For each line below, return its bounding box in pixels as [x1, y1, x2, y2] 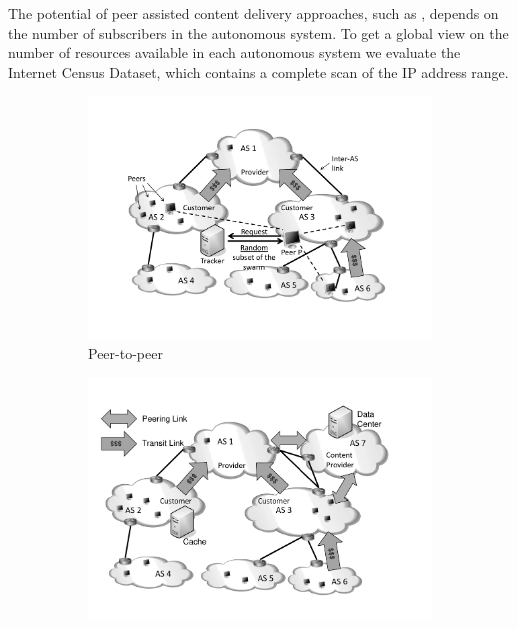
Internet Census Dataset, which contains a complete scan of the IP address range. [8, 61, 509, 82]
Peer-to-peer [88, 343, 163, 364]
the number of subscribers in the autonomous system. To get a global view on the [8, 22, 509, 43]
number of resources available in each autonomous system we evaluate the [8, 42, 461, 63]
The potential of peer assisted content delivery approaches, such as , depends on [8, 3, 499, 23]
